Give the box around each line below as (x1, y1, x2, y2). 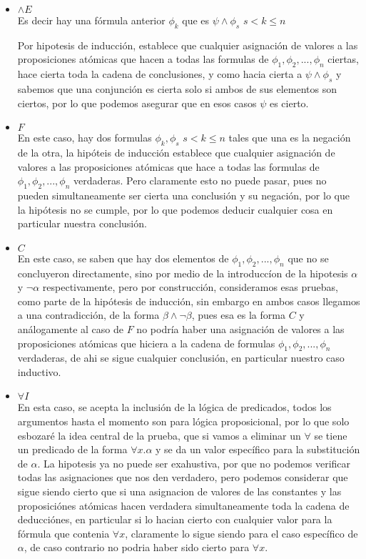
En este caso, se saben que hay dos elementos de (17, 250, 229, 265)
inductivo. (17, 364, 61, 379)
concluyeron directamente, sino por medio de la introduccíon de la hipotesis (17, 265, 348, 280)
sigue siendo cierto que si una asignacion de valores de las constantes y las (17, 484, 342, 499)
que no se (288, 250, 329, 265)
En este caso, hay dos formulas (17, 130, 152, 145)
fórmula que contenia (17, 525, 110, 540)
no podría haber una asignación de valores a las (136, 321, 345, 336)
